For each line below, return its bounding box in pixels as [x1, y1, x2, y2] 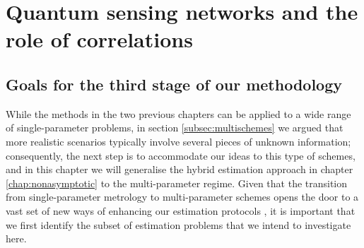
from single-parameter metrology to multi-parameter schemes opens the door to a [6, 189, 359, 204]
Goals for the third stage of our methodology [6, 73, 343, 95]
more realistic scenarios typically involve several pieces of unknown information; [6, 134, 351, 148]
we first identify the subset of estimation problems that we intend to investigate [6, 217, 351, 232]
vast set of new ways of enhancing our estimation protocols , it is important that [6, 203, 356, 218]
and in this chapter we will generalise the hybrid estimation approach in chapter [6, 162, 353, 177]
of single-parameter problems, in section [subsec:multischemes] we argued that [6, 120, 344, 135]
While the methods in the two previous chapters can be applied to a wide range [6, 106, 351, 121]
